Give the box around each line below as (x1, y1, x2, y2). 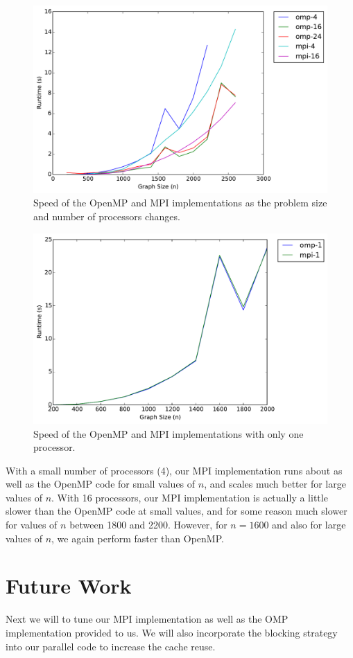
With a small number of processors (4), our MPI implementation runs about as (6, 463, 343, 477)
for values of (6, 517, 58, 532)
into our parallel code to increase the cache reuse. (6, 639, 216, 653)
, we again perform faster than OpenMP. (51, 531, 224, 545)
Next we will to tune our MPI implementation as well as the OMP (6, 612, 289, 626)
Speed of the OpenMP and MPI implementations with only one (33, 426, 304, 441)
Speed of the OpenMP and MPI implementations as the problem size (33, 195, 327, 210)
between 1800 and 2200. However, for (69, 517, 227, 532)
